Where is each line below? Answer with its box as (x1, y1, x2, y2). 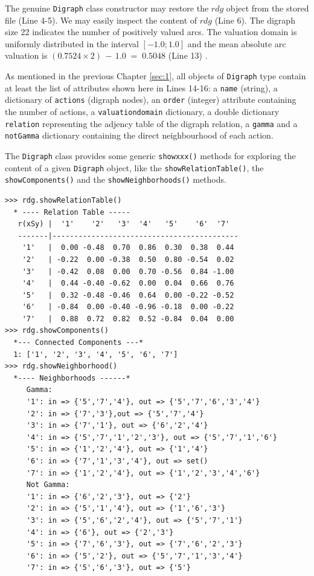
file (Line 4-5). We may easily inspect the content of (5, 13, 197, 26)
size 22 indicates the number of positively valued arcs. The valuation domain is (5, 25, 297, 38)
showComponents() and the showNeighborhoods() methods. (5, 173, 226, 186)
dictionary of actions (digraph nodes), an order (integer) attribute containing (5, 93, 296, 106)
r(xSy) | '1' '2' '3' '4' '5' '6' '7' (18, 220, 230, 229)
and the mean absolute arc (187, 37, 286, 50)
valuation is (5, 49, 48, 62)
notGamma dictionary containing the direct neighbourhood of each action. (5, 129, 274, 142)
